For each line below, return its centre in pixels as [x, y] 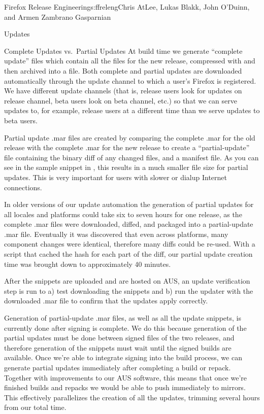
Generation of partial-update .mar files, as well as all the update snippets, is [123, 318]
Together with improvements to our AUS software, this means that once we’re [126, 377]
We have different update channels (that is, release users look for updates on [123, 91]
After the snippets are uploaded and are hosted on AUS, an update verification [127, 281]
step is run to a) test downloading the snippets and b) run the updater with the [129, 290]
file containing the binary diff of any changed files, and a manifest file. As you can [131, 157]
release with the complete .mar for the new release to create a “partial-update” [127, 147]
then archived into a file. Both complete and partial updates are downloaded [123, 70]
